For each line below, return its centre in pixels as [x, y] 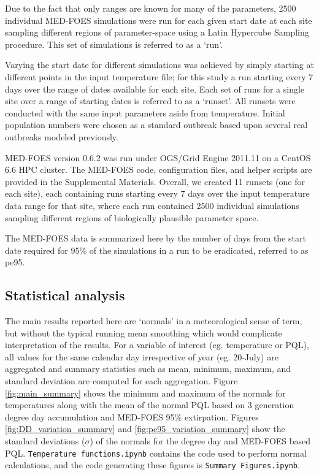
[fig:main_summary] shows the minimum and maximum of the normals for [145, 393]
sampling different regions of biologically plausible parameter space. [132, 217]
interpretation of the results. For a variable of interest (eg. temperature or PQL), [157, 345]
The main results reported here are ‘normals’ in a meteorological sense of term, [154, 321]
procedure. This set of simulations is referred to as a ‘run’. [114, 44]
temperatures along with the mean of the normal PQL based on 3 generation [150, 405]
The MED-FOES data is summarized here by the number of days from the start [156, 238]
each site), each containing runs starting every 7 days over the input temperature [157, 193]
